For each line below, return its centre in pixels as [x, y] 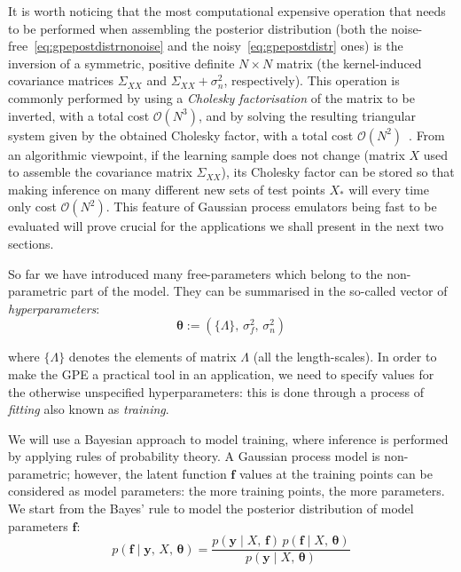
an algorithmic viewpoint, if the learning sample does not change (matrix [207, 154]
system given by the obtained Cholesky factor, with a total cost [181, 135]
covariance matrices [61, 80]
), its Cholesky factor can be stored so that [338, 172]
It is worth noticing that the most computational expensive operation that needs [227, 11]
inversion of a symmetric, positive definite [121, 63]
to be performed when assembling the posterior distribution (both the [198, 28]
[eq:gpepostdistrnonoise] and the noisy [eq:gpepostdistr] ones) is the [219, 46]
